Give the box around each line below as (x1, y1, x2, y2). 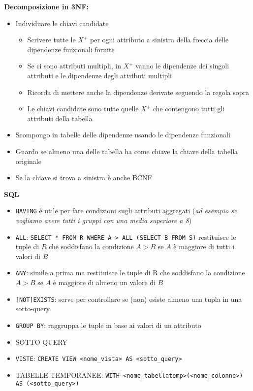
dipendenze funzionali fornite (27, 44, 115, 54)
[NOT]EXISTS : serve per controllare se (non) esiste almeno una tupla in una (15, 293, 242, 304)
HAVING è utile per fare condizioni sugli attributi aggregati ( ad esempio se (15, 205, 237, 216)
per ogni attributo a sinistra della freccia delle (90, 34, 229, 45)
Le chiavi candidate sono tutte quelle (27, 103, 139, 114)
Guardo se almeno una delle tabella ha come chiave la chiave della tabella (15, 146, 238, 156)
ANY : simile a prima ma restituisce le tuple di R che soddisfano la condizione (15, 267, 245, 278)
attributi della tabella (27, 113, 93, 123)
